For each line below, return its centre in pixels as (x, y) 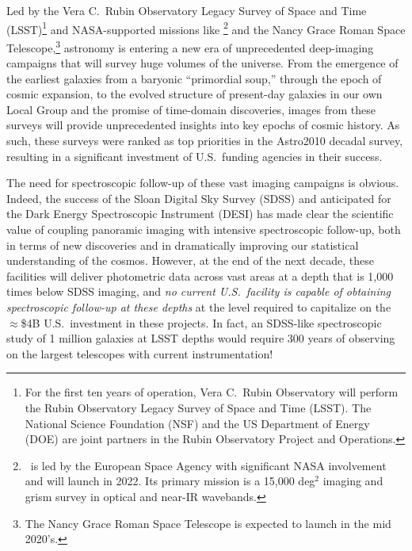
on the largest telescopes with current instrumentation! (140, 353)
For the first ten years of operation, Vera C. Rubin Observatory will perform (212, 392)
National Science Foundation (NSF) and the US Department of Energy (197, 423)
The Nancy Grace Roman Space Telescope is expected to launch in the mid (208, 523)
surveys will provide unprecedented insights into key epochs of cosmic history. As (203, 125)
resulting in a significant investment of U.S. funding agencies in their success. (195, 156)
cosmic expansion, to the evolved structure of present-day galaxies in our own (195, 94)
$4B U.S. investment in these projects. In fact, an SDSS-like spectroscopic (201, 322)
